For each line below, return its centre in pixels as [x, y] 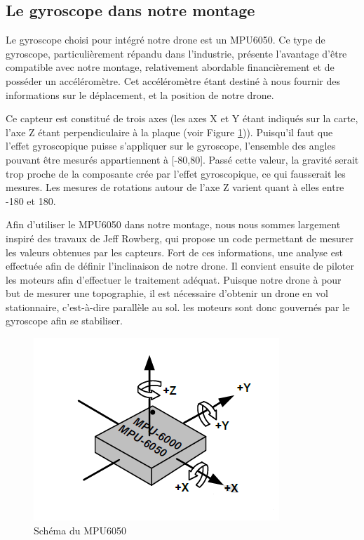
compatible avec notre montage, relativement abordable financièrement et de [170, 67]
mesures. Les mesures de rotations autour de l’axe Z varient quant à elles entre [175, 187]
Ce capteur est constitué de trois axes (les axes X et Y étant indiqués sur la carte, [182, 118]
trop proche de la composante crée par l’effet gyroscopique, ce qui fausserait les [176, 173]
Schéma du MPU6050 [80, 530]
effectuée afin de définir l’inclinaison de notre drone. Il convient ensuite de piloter [180, 266]
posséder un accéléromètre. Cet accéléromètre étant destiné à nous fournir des [173, 80]
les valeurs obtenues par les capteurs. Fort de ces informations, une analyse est [174, 252]
